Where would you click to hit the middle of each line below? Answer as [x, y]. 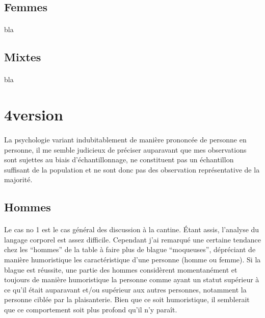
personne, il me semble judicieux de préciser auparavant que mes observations [125, 149]
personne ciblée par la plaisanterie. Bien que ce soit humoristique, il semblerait [127, 299]
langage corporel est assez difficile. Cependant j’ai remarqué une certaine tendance [132, 239]
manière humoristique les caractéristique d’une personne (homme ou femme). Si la [132, 260]
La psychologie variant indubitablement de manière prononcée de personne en [125, 139]
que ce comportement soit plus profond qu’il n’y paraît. [91, 309]
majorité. [18, 179]
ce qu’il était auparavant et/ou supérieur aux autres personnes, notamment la [125, 289]
